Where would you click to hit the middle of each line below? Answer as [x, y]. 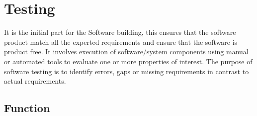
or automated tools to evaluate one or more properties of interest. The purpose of [128, 61]
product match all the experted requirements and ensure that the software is [121, 42]
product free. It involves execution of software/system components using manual [126, 52]
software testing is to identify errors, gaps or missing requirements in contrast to [127, 71]
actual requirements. [35, 81]
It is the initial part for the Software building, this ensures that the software [120, 32]
